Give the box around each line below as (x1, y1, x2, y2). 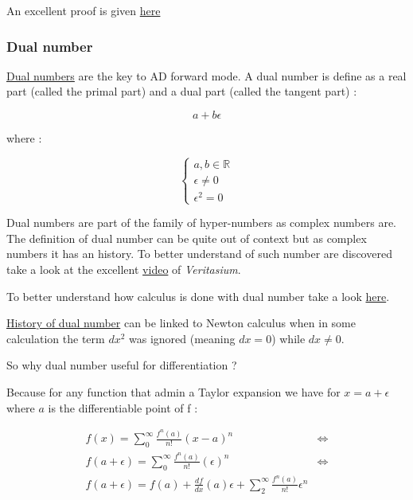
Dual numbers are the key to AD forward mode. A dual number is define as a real (6, 67, 407, 84)
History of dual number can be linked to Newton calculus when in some (6, 314, 356, 331)
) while (271, 330, 306, 346)
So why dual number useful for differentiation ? (6, 357, 237, 373)
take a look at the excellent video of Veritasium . (6, 261, 241, 278)
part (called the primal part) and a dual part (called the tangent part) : (6, 83, 357, 100)
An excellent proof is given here (6, 2, 161, 18)
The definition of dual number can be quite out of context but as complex (6, 229, 367, 246)
